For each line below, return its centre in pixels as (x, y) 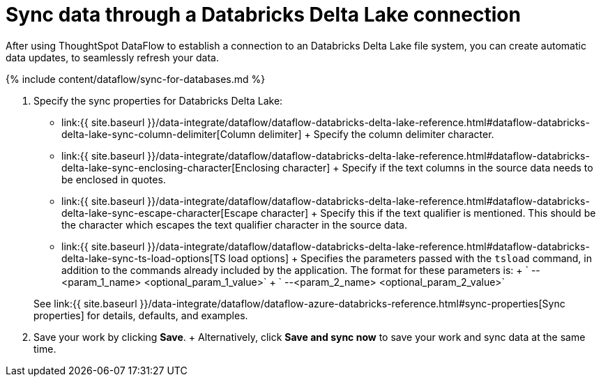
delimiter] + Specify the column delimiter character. (376, 134)
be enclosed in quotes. (114, 179)
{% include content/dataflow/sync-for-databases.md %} (136, 79)
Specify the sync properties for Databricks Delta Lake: (158, 100)
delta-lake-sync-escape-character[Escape (160, 213)
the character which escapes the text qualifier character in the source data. (234, 224)
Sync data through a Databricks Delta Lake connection (263, 15)
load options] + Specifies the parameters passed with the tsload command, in (410, 258)
